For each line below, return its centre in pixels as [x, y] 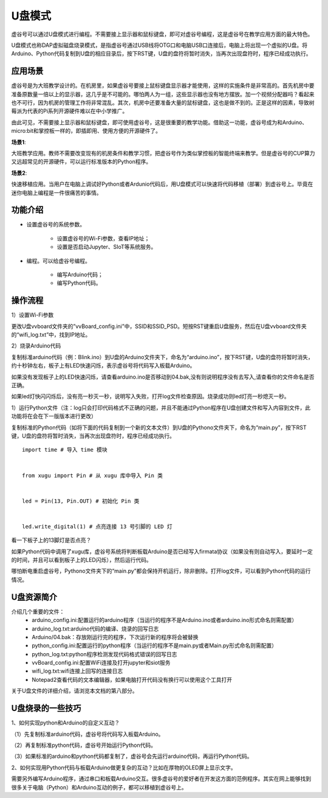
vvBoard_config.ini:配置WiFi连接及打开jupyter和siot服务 [101, 663]
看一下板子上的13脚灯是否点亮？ [51, 540]
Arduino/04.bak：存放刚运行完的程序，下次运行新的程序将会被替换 [115, 637]
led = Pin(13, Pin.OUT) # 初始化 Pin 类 [81, 501]
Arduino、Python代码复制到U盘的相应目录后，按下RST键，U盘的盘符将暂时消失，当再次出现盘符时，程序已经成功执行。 [161, 54]
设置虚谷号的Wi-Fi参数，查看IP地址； [103, 238]
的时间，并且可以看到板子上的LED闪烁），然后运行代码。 [81, 560]
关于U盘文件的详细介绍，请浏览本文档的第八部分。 [74, 691]
